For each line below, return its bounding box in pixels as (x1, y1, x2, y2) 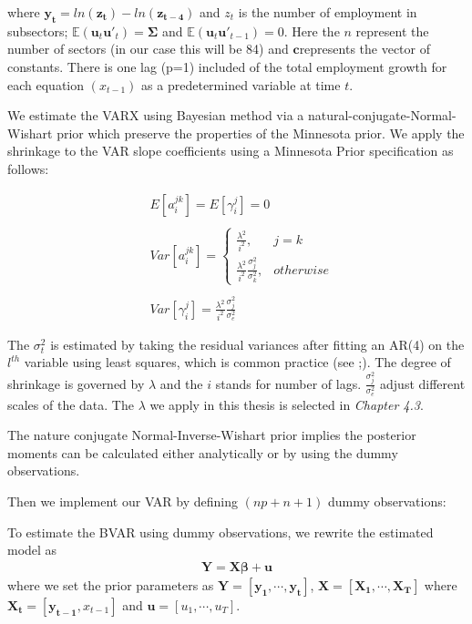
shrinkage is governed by (7, 373, 145, 393)
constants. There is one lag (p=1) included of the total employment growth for (7, 56, 447, 76)
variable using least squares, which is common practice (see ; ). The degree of (24, 353, 451, 372)
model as (7, 540, 57, 559)
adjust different (380, 373, 466, 393)
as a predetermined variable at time (141, 75, 341, 94)
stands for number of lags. (215, 373, 362, 393)
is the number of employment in (238, 3, 417, 21)
